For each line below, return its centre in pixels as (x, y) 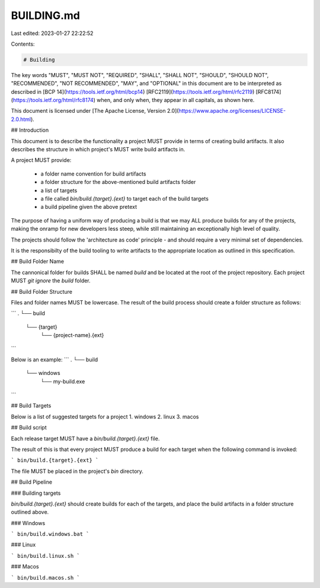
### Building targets (36, 493)
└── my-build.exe (63, 381)
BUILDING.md (45, 15)
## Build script (29, 428)
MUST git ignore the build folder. (51, 281)
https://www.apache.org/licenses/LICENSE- (232, 111)
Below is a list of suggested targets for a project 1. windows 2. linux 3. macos (105, 417)
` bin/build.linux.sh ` (45, 556)
